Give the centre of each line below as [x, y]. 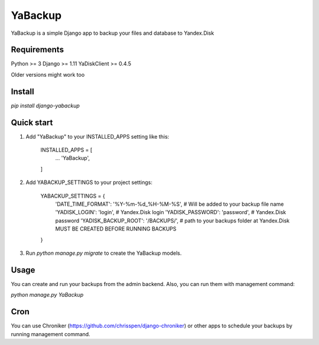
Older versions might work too [48, 74]
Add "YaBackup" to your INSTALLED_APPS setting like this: [97, 136]
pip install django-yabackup [45, 106]
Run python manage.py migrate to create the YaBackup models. [104, 253]
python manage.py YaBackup [47, 295]
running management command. [51, 334]
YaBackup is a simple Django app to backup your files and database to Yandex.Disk [113, 33]
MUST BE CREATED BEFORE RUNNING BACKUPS [116, 229]
